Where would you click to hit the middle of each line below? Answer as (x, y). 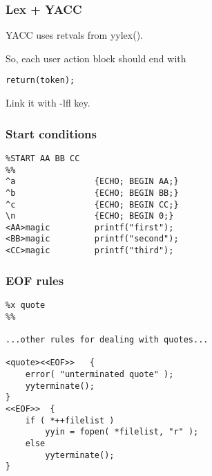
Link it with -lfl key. (48, 103)
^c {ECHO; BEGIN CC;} (92, 204)
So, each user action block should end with (96, 58)
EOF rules (35, 280)
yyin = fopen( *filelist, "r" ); (122, 432)
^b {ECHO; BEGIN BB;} (92, 193)
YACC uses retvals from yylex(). (75, 35)
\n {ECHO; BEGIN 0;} (90, 216)
